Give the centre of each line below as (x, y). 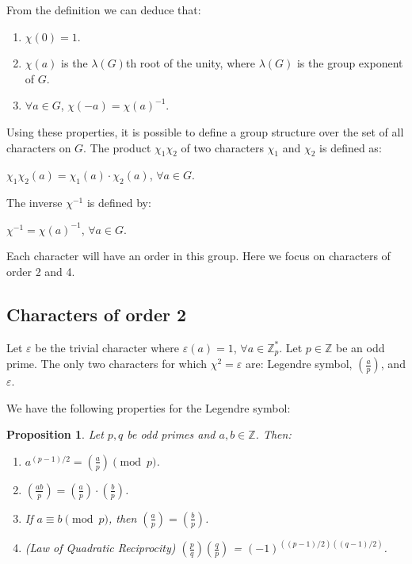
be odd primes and (171, 434)
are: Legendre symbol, (299, 364)
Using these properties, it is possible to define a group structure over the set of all (205, 131)
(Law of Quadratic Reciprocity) (100, 548)
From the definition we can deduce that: (104, 10)
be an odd (360, 347)
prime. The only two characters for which (107, 364)
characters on (39, 147)
